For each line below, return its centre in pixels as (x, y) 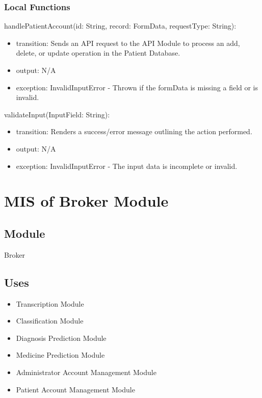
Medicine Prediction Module (60, 355)
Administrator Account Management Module (86, 372)
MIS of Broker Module (86, 201)
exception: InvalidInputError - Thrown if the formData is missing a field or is (137, 87)
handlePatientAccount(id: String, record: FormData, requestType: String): (120, 26)
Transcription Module (50, 303)
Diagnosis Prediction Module (61, 338)
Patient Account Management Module (75, 389)
